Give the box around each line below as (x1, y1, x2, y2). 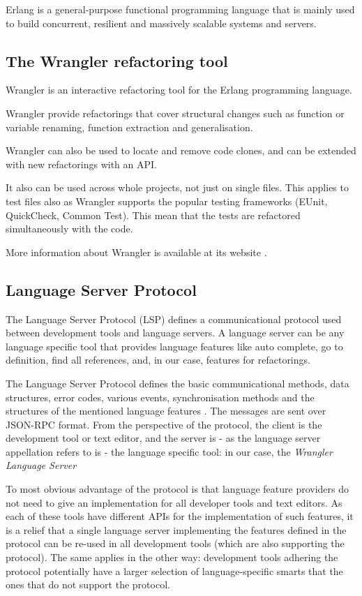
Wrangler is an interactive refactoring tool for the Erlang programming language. (6, 82, 352, 97)
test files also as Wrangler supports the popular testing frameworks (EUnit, (6, 193, 328, 208)
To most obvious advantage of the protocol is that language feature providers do (6, 482, 349, 496)
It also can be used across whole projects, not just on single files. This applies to (6, 180, 349, 195)
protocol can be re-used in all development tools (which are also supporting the (6, 536, 345, 551)
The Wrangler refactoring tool (6, 50, 228, 71)
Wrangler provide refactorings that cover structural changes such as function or (6, 105, 345, 120)
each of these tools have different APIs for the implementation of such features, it (6, 509, 354, 523)
